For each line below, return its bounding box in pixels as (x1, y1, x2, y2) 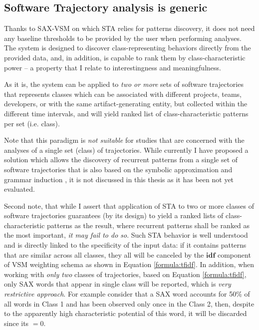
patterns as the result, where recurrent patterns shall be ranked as (47, 220, 250, 230)
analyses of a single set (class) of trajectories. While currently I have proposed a (4, 144, 249, 155)
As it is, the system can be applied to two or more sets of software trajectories (4, 79, 244, 89)
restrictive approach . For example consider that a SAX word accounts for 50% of (4, 289, 250, 299)
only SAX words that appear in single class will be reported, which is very (4, 279, 231, 289)
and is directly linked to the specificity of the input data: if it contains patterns (4, 240, 247, 250)
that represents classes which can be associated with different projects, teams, (4, 88, 242, 99)
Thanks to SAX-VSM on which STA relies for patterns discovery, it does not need (4, 23, 255, 33)
